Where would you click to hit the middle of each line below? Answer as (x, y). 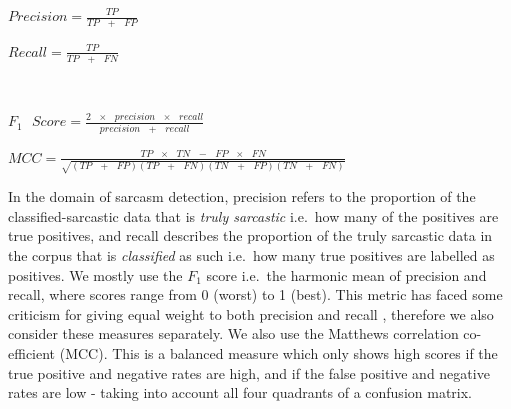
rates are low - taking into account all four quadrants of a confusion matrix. (240, 392)
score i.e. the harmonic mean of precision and (346, 274)
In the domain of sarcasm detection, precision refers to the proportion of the (242, 196)
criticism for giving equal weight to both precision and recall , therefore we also (251, 313)
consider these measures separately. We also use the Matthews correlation (233, 333)
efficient (32, 353)
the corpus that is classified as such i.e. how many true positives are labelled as (251, 255)
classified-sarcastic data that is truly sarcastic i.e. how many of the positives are (253, 215)
